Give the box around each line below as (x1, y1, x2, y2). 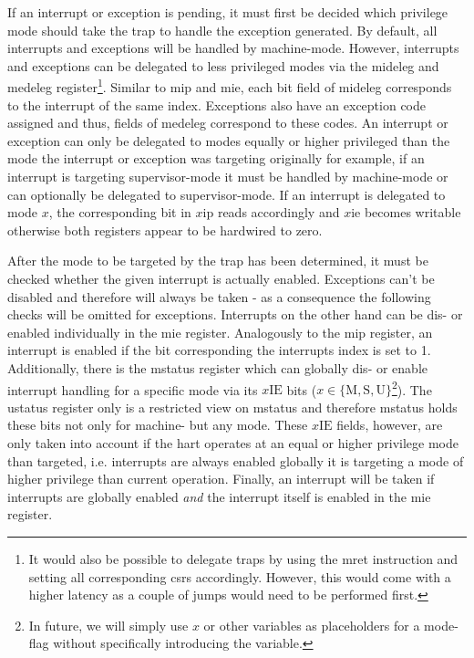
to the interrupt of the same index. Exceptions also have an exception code (7, 95, 426, 114)
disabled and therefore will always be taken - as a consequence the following (7, 287, 431, 306)
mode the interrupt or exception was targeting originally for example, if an (7, 149, 425, 168)
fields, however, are (336, 415, 443, 434)
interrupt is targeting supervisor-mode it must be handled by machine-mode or (7, 167, 448, 185)
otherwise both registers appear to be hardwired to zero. (7, 220, 323, 239)
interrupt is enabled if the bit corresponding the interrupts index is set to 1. (7, 340, 431, 360)
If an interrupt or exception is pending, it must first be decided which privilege (7, 3, 448, 21)
